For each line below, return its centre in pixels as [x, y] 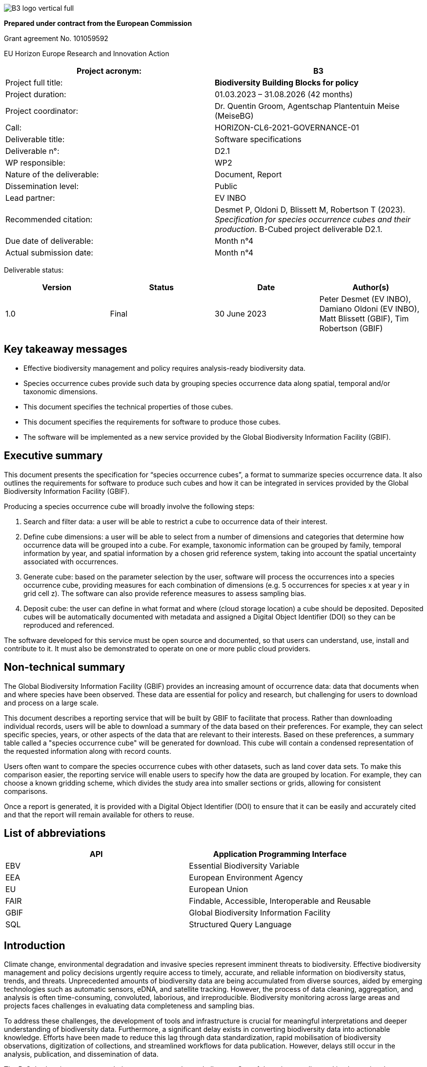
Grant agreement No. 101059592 [56, 38]
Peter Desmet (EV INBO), [365, 299]
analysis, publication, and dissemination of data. [81, 1054]
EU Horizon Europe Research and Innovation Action [87, 53]
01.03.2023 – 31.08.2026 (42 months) [284, 94]
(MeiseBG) [234, 116]
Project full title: [34, 83]
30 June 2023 [241, 314]
